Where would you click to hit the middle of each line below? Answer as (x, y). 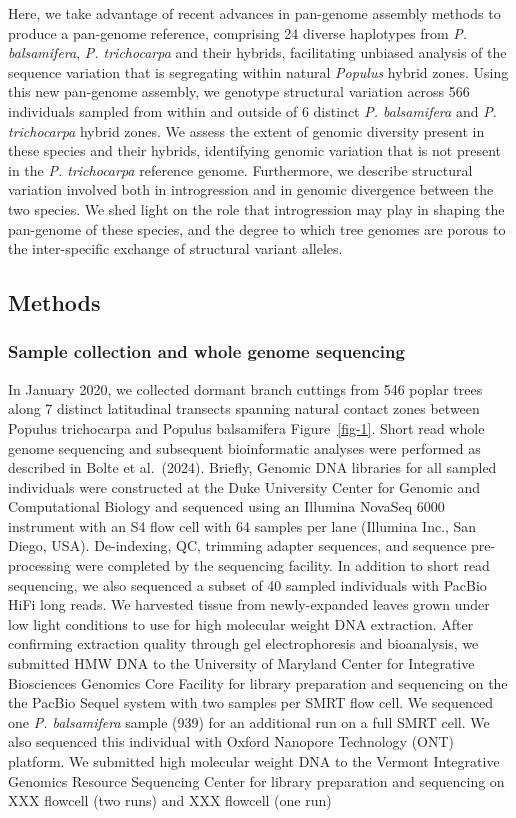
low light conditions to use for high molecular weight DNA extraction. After (241, 623)
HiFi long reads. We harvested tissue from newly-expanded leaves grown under (249, 604)
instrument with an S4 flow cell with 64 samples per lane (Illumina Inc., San (242, 525)
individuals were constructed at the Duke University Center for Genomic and (244, 486)
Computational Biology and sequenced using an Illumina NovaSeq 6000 (226, 506)
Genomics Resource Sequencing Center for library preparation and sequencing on (256, 780)
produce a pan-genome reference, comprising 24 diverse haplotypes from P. (238, 32)
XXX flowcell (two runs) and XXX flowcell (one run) (170, 800)
